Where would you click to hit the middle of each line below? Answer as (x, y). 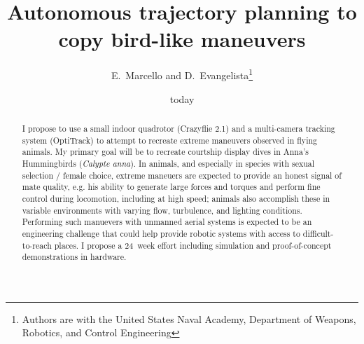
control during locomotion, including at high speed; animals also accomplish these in (176, 198)
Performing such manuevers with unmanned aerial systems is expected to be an (167, 222)
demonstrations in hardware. (74, 257)
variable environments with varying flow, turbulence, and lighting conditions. (162, 210)
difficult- (318, 233)
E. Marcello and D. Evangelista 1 (182, 74)
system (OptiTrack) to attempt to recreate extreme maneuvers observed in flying (170, 140)
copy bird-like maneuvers (182, 39)
